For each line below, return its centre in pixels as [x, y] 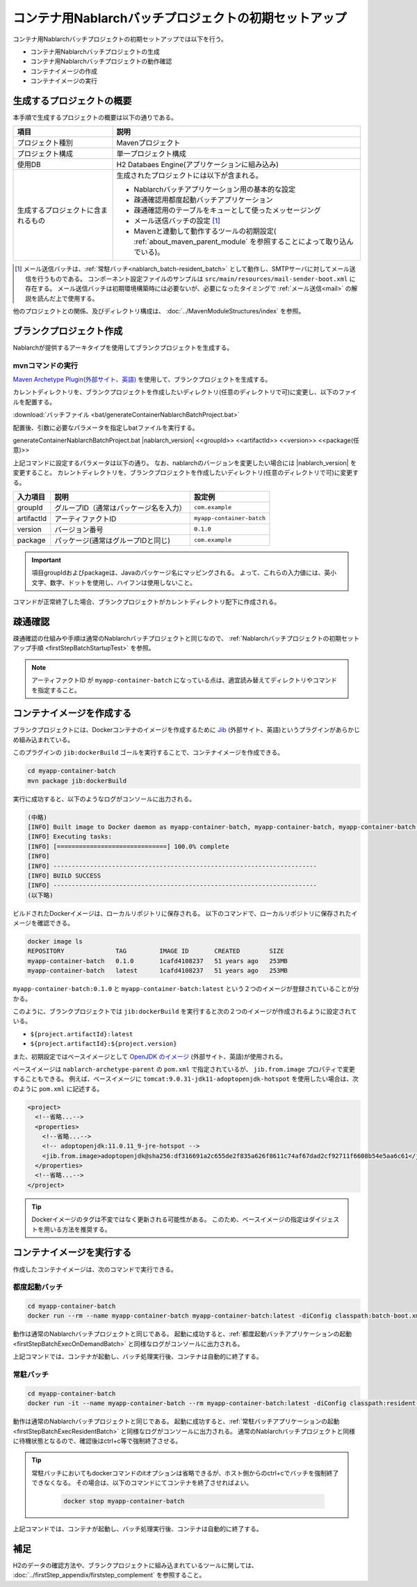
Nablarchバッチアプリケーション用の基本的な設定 [214, 189]
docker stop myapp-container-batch [124, 1501]
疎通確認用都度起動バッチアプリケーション [203, 200]
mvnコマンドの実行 [46, 366]
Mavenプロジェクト [148, 143]
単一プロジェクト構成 [152, 154]
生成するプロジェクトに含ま [62, 210]
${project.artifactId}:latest [82, 1034]
